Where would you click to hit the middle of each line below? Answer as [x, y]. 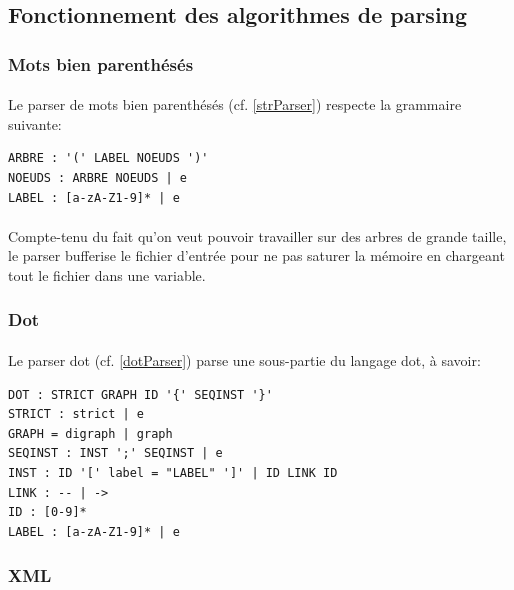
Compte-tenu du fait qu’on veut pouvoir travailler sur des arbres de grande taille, [257, 235]
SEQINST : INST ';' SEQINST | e [115, 453]
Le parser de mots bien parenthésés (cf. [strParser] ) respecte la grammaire [235, 104]
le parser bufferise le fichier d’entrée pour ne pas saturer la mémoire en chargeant [256, 255]
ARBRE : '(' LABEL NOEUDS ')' [108, 158]
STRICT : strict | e [76, 414]
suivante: [35, 123]
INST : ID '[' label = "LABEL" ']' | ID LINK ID [173, 472]
